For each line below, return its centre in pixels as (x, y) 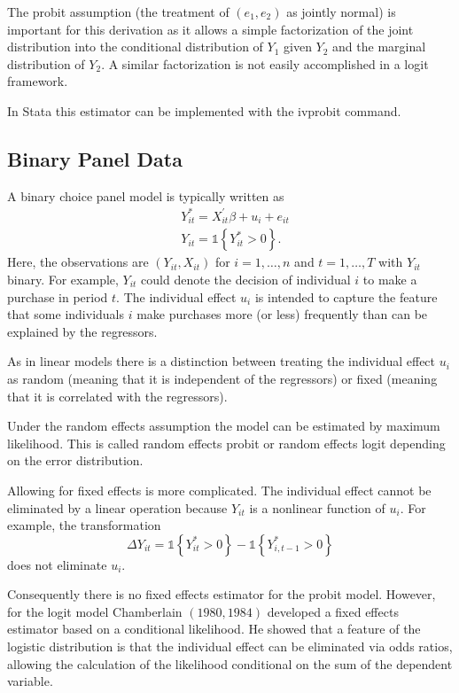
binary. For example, (63, 279)
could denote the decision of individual (246, 279)
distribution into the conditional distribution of (135, 47)
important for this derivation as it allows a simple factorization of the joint (210, 29)
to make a (390, 279)
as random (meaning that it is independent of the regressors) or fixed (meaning (222, 378)
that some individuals (66, 314)
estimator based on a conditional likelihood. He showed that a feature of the (214, 629)
